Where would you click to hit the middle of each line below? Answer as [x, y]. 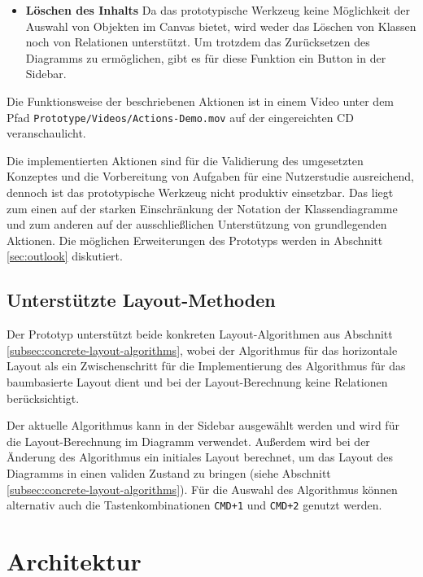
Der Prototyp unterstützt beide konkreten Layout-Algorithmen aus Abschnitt [200, 334]
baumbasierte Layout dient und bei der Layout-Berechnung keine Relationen [197, 381]
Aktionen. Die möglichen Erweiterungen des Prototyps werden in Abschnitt [195, 240]
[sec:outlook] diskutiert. [65, 256]
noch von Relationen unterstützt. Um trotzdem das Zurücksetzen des [198, 42]
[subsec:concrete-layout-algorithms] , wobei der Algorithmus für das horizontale [202, 350]
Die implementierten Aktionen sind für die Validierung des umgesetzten [185, 160]
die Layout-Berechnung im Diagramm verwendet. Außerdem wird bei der [188, 441]
